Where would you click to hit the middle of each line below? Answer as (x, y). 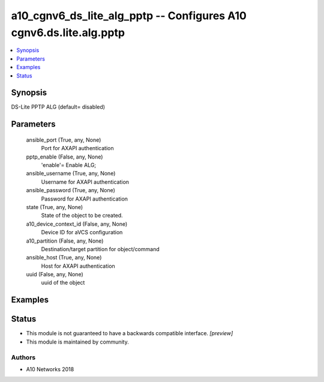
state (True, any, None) (55, 207)
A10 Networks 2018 (50, 369)
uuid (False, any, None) (55, 274)
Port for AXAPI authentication (77, 148)
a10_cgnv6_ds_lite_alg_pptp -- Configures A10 (129, 16)
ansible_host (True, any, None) (64, 258)
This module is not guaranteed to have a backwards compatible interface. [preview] (130, 333)
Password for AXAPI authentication (85, 199)
